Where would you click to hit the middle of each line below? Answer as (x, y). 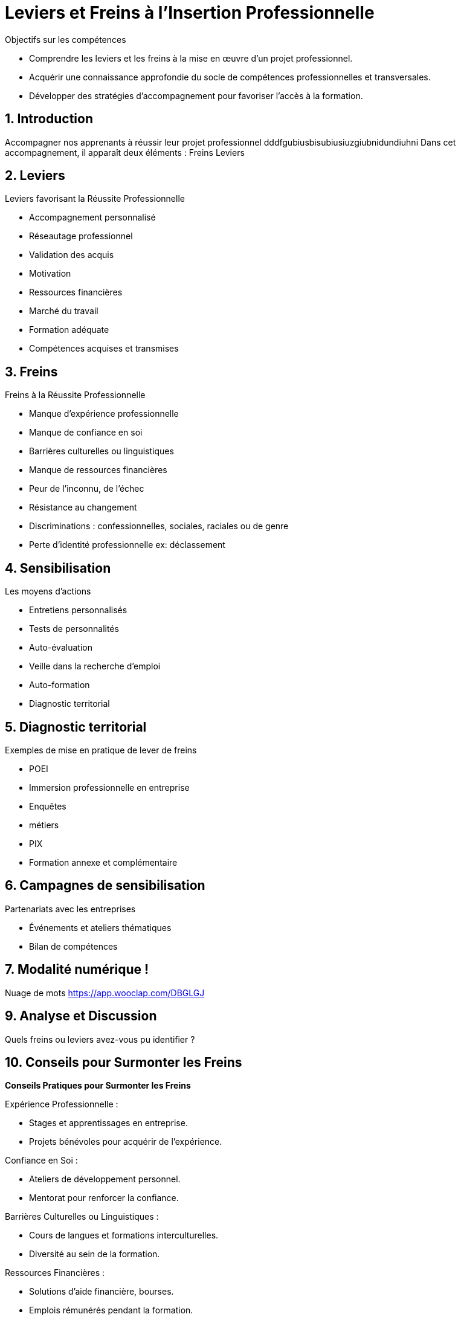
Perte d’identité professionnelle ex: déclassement (127, 545)
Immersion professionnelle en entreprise (109, 787)
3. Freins (31, 372)
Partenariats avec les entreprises (70, 909)
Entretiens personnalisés (78, 610)
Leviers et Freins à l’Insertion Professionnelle (190, 13)
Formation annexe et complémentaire (103, 862)
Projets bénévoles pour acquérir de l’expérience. (126, 1142)
